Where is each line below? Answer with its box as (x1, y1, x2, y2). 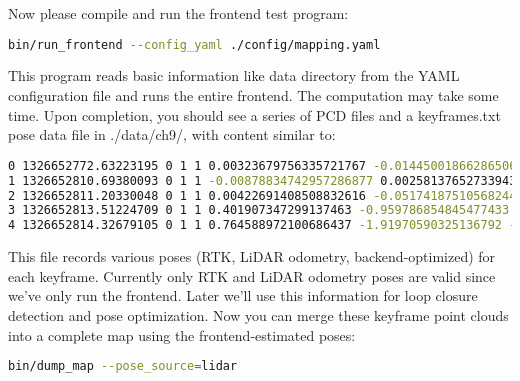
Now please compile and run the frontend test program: (8, 3, 349, 23)
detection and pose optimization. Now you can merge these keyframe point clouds (8, 305, 509, 325)
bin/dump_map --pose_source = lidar (8, 359, 238, 374)
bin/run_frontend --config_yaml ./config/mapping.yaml (8, 37, 381, 52)
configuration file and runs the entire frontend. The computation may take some (8, 85, 499, 106)
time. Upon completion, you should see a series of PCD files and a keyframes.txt (8, 104, 501, 125)
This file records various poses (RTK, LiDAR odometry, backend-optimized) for (8, 246, 496, 267)
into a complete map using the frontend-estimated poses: (8, 324, 356, 345)
